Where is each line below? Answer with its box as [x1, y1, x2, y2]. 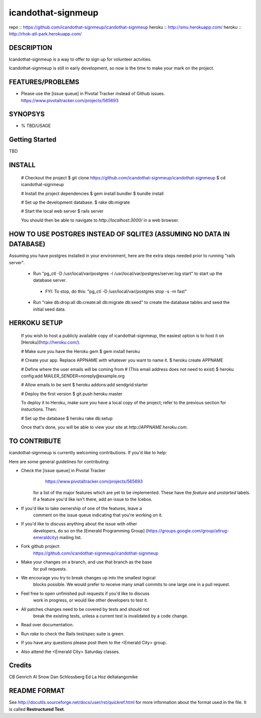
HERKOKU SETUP [9, 319, 63, 327]
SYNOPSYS [9, 110, 45, 118]
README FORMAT [9, 686, 65, 695]
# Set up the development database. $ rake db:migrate [21, 199, 130, 205]
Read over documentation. [21, 622, 74, 628]
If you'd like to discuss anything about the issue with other [21, 521, 137, 527]
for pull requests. [33, 566, 67, 572]
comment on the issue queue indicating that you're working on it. [33, 512, 163, 518]
